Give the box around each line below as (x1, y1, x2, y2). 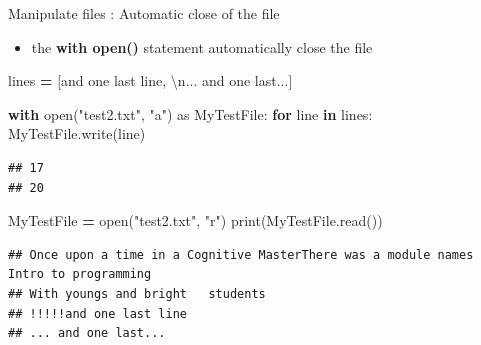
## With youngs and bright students (8, 286, 266, 301)
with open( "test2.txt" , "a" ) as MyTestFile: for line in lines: (8, 103, 373, 124)
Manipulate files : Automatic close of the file (8, 3, 280, 23)
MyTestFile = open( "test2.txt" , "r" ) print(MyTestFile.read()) (8, 210, 383, 231)
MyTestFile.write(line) (8, 123, 146, 144)
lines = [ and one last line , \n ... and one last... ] (8, 70, 293, 91)
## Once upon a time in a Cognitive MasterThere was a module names (8, 247, 474, 262)
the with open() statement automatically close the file (31, 36, 373, 57)
